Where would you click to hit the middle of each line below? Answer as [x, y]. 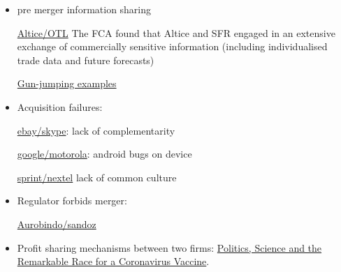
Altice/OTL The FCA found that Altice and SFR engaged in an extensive [176, 32]
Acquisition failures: [60, 106]
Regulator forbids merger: [72, 201]
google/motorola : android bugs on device [104, 154]
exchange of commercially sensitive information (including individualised [172, 46]
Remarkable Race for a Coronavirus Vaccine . [113, 261]
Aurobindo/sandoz [57, 224]
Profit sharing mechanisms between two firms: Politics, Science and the [169, 247]
